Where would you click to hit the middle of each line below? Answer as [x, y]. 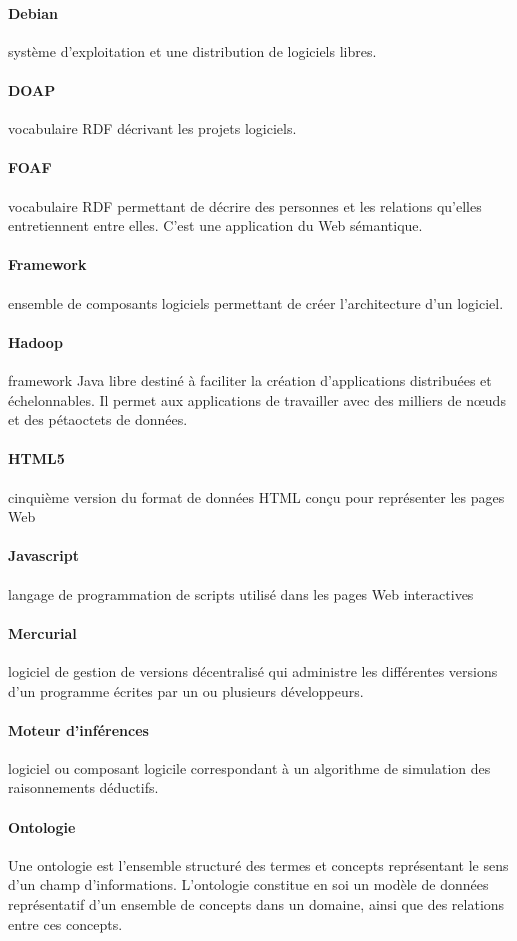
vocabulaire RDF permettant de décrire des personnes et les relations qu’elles [245, 205]
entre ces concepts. [65, 923]
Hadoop [35, 341]
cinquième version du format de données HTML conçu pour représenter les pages [256, 496]
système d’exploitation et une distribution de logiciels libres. [192, 50]
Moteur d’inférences [78, 729]
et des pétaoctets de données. [98, 419]
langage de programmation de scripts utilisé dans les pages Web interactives [241, 593]
